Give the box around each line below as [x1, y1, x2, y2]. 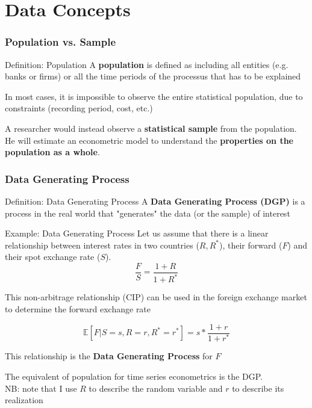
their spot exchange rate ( [5, 250, 101, 263]
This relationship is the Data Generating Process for [5, 350, 213, 362]
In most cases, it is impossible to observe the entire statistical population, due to [5, 90, 303, 102]
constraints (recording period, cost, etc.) [5, 102, 153, 114]
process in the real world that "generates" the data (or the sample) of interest [5, 206, 290, 219]
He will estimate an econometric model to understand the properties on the [5, 134, 294, 146]
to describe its [232, 382, 284, 394]
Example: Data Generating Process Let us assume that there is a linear [5, 227, 269, 240]
